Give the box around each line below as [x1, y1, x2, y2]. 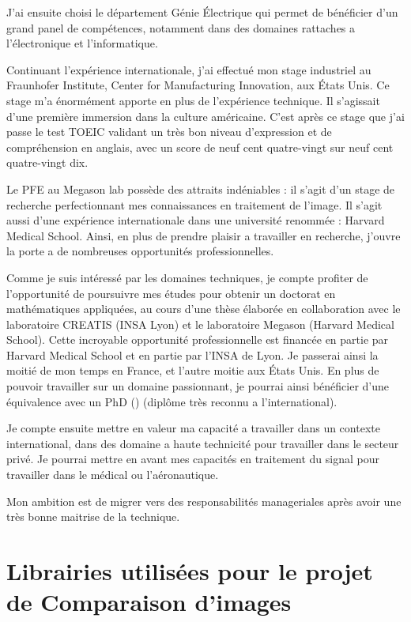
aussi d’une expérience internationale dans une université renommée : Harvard [6, 212, 385, 228]
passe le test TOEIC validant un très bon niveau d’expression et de [6, 123, 332, 140]
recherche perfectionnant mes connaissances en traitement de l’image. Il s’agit [6, 196, 383, 213]
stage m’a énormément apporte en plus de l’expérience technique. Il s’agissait [6, 92, 380, 108]
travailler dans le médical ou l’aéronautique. [6, 466, 219, 483]
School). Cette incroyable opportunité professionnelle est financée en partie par [6, 331, 389, 348]
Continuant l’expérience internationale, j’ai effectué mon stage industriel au [6, 61, 371, 77]
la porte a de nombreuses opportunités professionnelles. [6, 243, 274, 259]
